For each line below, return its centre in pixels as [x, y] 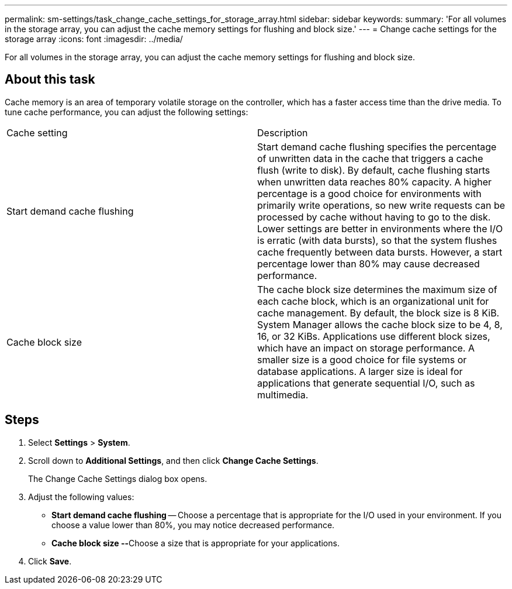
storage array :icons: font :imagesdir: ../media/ [94, 39]
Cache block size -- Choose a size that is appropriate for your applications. [196, 543]
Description [283, 132]
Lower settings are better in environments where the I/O [380, 228]
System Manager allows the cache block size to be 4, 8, [380, 324]
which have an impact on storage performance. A [366, 348]
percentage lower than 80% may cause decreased [369, 263]
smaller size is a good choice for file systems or [362, 359]
